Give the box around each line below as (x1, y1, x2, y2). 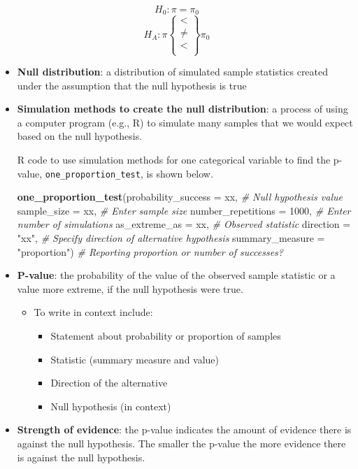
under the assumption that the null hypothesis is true (17, 78, 247, 92)
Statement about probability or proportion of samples (50, 329, 281, 343)
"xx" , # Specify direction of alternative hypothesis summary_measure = (17, 231, 325, 245)
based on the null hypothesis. (17, 129, 143, 143)
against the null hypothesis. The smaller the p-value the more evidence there (17, 436, 346, 451)
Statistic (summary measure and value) (50, 352, 220, 366)
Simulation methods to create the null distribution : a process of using (17, 101, 348, 116)
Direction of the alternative (50, 375, 168, 390)
